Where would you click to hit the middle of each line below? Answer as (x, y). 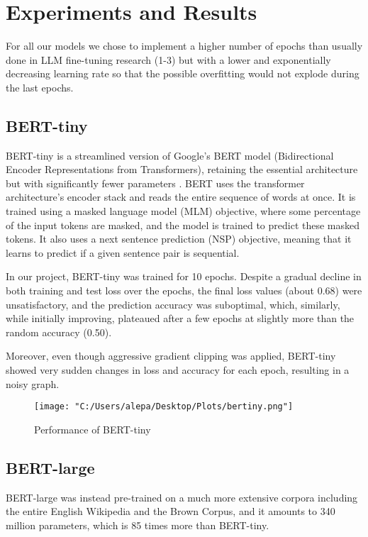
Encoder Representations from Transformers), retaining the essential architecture (182, 169)
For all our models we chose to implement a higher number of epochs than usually (184, 46)
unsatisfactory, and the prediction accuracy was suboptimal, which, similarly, (173, 304)
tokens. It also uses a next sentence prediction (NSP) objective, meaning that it (179, 239)
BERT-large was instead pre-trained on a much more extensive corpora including (182, 497)
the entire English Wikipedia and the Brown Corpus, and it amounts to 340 (171, 511)
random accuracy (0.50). (59, 332)
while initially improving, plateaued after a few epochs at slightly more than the (180, 318)
